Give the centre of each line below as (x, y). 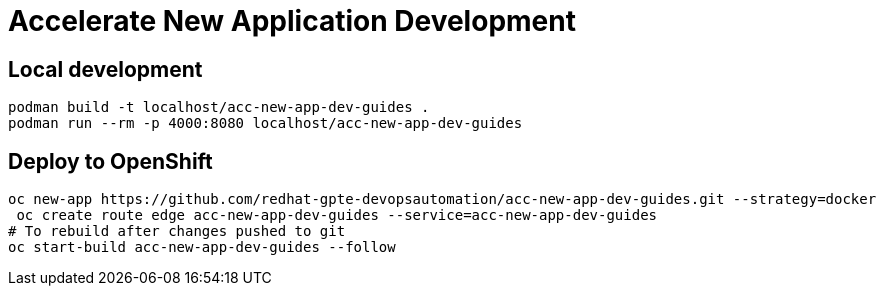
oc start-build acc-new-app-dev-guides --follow (202, 247)
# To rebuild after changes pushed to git (177, 231)
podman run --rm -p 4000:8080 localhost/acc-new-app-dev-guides (265, 123)
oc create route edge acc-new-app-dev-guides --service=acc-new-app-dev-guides (337, 215)
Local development (105, 69)
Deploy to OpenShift (110, 161)
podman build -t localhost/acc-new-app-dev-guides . (219, 107)
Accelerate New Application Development (292, 21)
